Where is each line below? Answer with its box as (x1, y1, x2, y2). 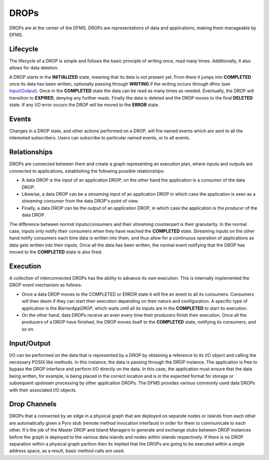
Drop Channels (9, 400, 57, 408)
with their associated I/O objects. (9, 387, 77, 393)
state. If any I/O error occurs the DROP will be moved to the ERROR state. (9, 102, 159, 108)
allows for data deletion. (9, 65, 59, 71)
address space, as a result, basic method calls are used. (9, 448, 125, 454)
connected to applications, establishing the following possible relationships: (9, 168, 165, 174)
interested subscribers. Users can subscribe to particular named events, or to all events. (9, 135, 190, 141)
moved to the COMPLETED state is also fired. (9, 249, 103, 255)
